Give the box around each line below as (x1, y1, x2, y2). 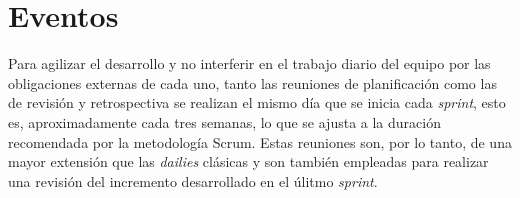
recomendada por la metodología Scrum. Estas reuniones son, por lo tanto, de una (8, 131, 512, 152)
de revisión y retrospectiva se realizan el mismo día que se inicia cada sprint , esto (8, 92, 506, 113)
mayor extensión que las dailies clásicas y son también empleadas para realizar (8, 151, 489, 172)
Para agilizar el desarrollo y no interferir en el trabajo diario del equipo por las (8, 53, 491, 74)
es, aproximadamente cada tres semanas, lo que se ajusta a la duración (8, 111, 441, 132)
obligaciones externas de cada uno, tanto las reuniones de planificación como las (8, 72, 497, 93)
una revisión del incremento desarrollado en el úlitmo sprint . (8, 170, 378, 191)
